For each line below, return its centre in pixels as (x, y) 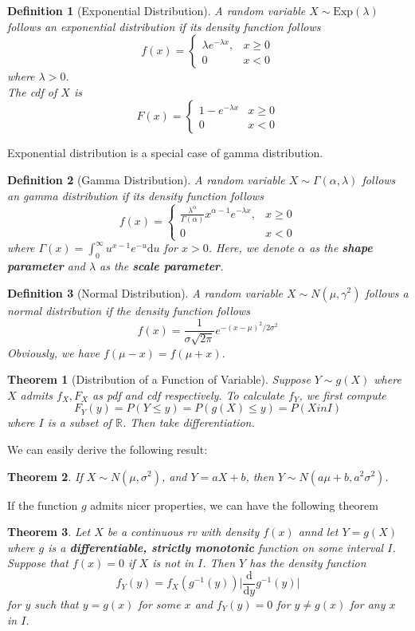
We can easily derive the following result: (108, 449)
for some (159, 603)
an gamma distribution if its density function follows (135, 195)
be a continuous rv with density (183, 532)
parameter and (46, 265)
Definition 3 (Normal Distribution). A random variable (145, 292)
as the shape (341, 248)
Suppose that (38, 563)
